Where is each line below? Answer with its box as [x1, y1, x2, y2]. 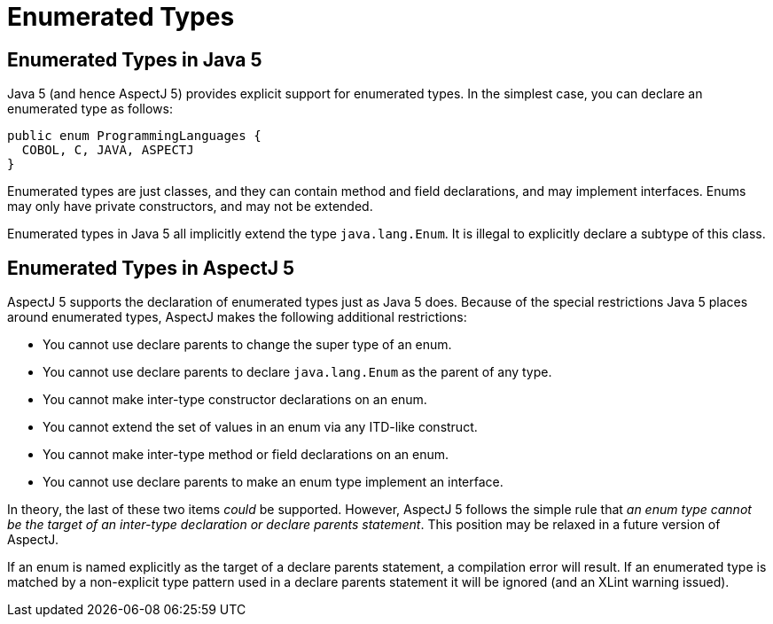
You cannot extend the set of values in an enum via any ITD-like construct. [43, 419, 478, 435]
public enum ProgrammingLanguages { [7, 129, 262, 144]
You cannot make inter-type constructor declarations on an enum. [43, 392, 427, 408]
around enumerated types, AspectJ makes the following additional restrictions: [7, 309, 467, 325]
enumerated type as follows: [7, 101, 173, 117]
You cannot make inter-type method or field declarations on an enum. [43, 447, 449, 463]
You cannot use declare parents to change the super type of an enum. [43, 337, 452, 353]
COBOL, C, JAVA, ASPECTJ [21, 143, 194, 158]
